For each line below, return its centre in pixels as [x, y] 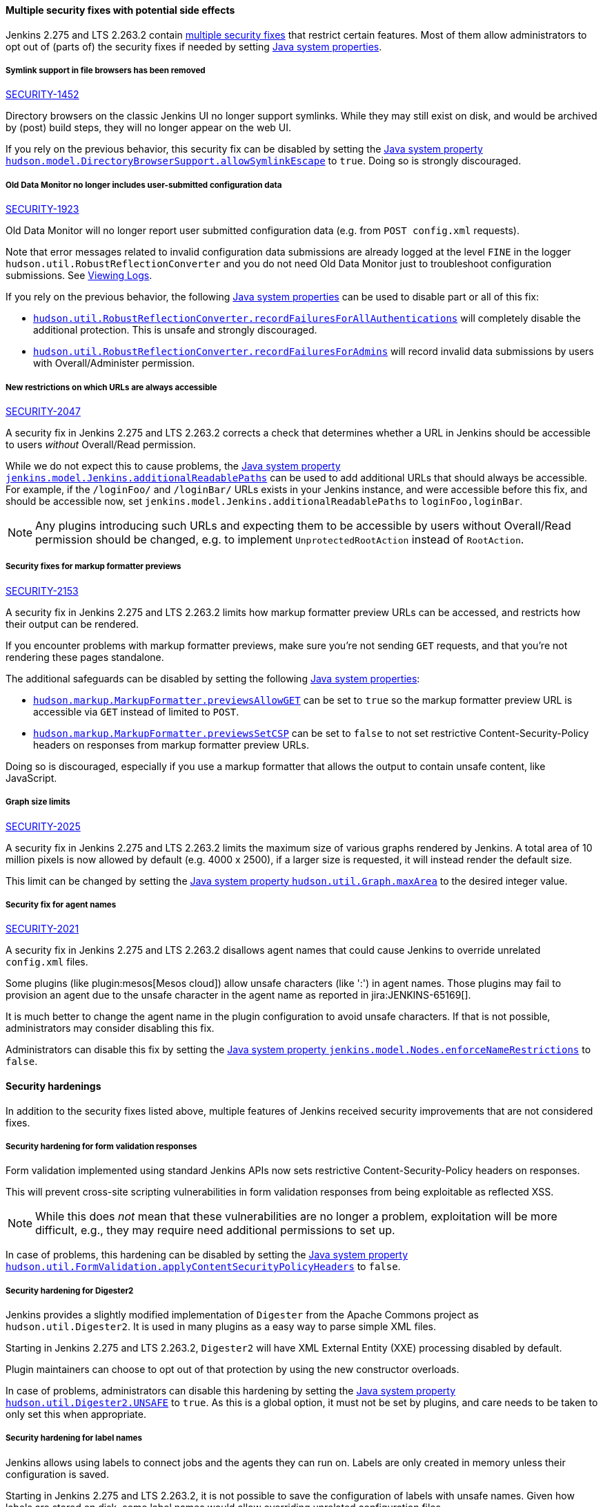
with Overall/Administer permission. [114, 363]
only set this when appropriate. [76, 1414]
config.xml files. [47, 962]
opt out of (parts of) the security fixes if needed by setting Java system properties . [194, 46]
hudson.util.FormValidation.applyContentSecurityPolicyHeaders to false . [203, 1267]
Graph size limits [38, 802]
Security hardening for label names [74, 1438]
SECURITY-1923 [42, 209]
